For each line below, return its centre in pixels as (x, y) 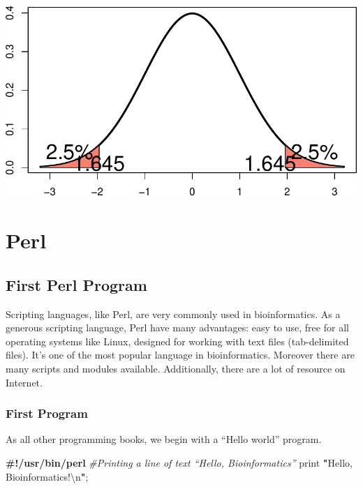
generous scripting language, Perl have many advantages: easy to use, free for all (177, 328)
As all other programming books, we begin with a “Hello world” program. (164, 439)
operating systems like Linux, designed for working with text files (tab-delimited (177, 341)
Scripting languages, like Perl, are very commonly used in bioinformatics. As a (173, 314)
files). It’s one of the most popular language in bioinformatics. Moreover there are (180, 355)
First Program (47, 413)
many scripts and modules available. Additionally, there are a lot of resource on (176, 368)
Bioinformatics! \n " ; (47, 476)
